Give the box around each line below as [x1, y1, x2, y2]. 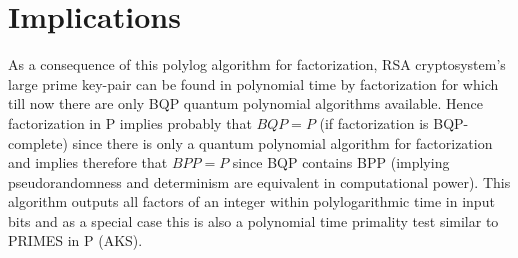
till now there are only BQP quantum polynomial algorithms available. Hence [8, 93, 484, 114]
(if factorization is [319, 112, 429, 133]
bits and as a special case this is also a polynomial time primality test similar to [8, 210, 499, 231]
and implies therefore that [8, 152, 168, 173]
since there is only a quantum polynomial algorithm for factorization [72, 132, 493, 153]
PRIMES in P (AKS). [8, 230, 143, 251]
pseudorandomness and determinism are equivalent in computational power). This [8, 171, 511, 192]
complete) [8, 132, 68, 153]
